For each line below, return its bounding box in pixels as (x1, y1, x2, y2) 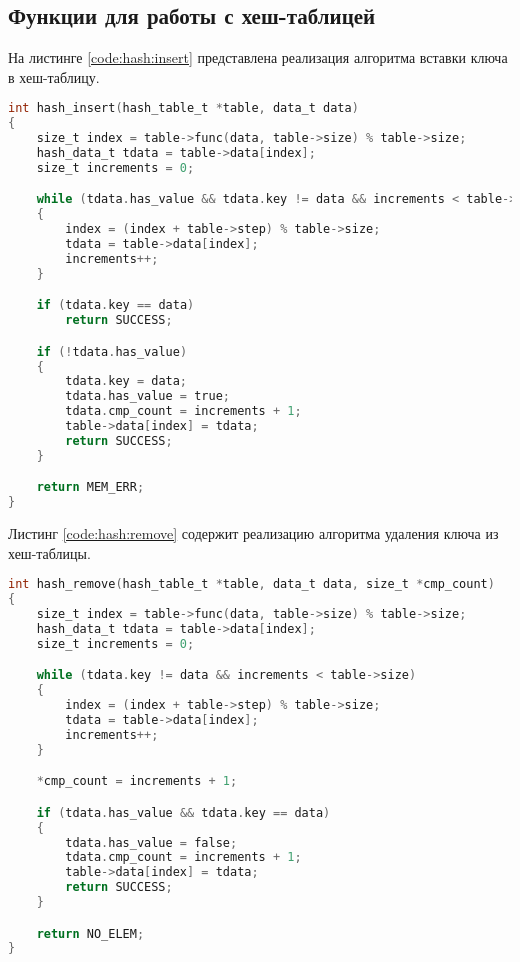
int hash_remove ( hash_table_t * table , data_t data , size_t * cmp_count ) (8, 577, 495, 592)
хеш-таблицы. (8, 542, 91, 563)
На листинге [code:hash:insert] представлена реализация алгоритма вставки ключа (8, 47, 508, 68)
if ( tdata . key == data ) (36, 298, 195, 313)
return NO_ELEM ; (36, 926, 145, 941)
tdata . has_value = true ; (65, 389, 230, 404)
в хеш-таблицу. (8, 66, 100, 87)
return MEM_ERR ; (36, 480, 145, 495)
